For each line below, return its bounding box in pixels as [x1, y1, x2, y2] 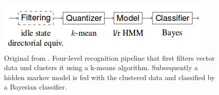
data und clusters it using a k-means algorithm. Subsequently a [4, 62, 198, 73]
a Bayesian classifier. [4, 82, 67, 92]
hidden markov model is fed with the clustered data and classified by [4, 72, 215, 82]
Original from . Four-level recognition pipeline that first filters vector [4, 52, 215, 63]
